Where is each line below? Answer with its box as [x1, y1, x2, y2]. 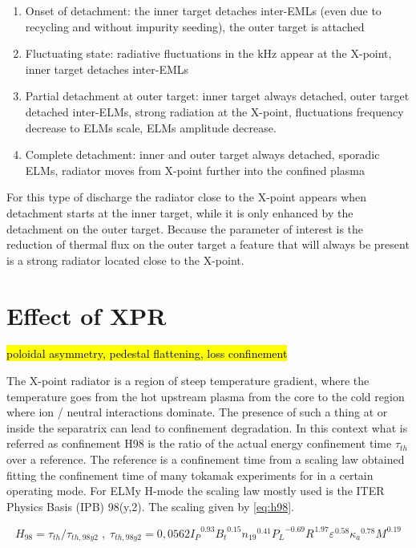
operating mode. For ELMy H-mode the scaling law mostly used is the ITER [6, 482, 385, 499]
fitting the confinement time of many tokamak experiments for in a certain [6, 466, 374, 483]
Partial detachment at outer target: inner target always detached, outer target [25, 87, 410, 104]
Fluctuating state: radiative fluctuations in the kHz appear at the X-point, [25, 45, 392, 62]
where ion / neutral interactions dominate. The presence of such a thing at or [6, 404, 388, 420]
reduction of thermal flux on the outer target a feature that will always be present [6, 236, 410, 253]
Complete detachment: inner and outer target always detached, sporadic [25, 146, 380, 163]
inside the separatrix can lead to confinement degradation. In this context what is [6, 419, 408, 436]
